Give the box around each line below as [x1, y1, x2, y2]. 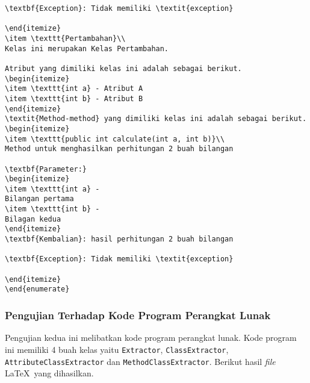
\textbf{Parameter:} [5, 164, 87, 173]
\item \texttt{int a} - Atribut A [5, 84, 143, 93]
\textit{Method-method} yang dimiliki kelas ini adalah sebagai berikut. [5, 114, 307, 123]
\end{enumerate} [5, 285, 70, 294]
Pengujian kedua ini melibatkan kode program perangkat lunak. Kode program [5, 331, 297, 344]
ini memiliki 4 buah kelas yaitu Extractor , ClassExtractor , [5, 343, 229, 355]
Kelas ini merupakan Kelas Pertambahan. [5, 44, 169, 53]
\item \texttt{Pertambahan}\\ [5, 34, 126, 43]
